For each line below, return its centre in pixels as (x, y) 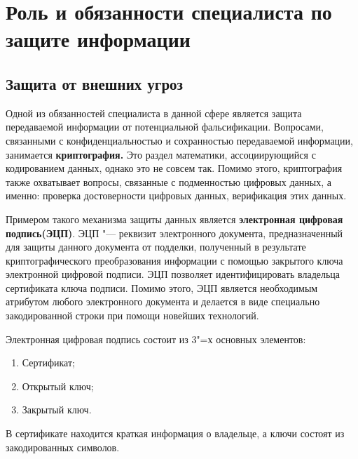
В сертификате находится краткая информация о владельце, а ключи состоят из (175, 433)
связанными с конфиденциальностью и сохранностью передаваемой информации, (179, 140)
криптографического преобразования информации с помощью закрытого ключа (174, 260)
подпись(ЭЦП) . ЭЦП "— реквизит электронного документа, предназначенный (174, 233)
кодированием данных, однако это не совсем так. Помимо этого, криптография (174, 168)
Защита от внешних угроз (94, 83)
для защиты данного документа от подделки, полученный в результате (156, 247)
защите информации (98, 39)
